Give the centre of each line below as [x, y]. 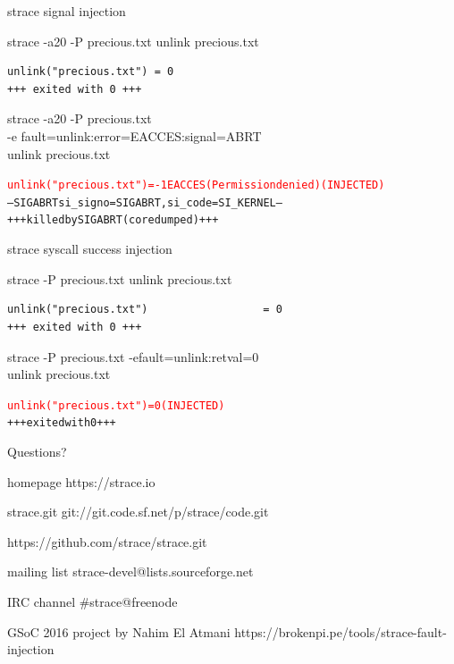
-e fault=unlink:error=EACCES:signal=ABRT [135, 135]
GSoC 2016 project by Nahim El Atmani [119, 631]
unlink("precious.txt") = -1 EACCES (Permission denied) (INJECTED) [196, 185]
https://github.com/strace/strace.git [107, 541]
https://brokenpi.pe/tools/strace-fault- [340, 631]
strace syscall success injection [90, 249]
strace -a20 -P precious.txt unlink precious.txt [133, 41]
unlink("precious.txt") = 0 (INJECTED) [116, 405]
